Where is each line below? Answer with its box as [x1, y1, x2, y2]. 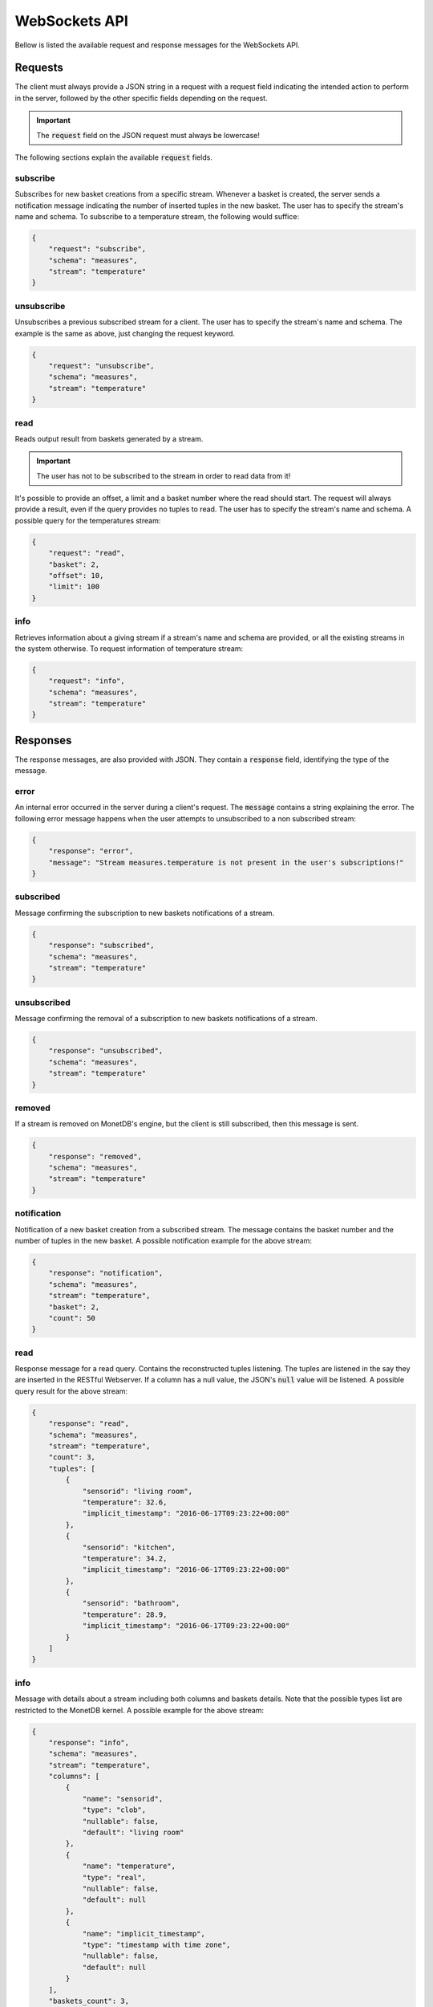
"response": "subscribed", [48, 941, 156, 951]
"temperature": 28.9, [82, 1610, 168, 1619]
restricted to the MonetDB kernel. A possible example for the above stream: [14, 1705, 265, 1715]
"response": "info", [48, 1738, 130, 1747]
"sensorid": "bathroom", [82, 1598, 180, 1608]
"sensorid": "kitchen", [82, 1542, 176, 1552]
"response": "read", [48, 1419, 130, 1428]
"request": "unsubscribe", [48, 361, 156, 370]
